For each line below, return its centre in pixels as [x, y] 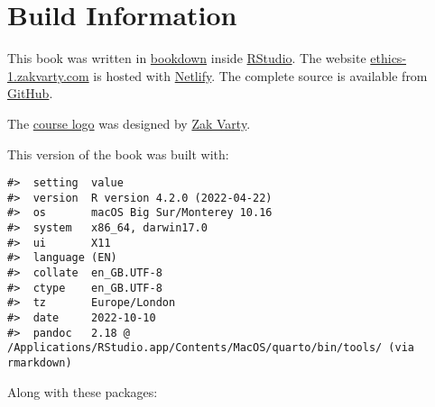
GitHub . [30, 93]
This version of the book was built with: [118, 154]
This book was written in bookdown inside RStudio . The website [187, 58]
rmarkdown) [40, 362]
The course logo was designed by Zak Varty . [129, 123]
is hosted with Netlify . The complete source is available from [260, 75]
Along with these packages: [83, 391]
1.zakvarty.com [48, 75]
